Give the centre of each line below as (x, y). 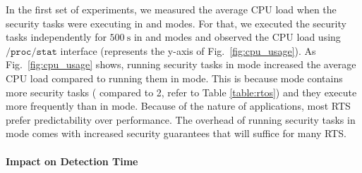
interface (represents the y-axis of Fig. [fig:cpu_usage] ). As (188, 50)
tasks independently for (56, 37)
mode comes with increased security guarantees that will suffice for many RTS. (176, 133)
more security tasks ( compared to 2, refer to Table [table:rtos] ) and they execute (181, 92)
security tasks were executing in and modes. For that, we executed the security (176, 23)
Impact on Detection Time (72, 161)
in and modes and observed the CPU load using (237, 37)
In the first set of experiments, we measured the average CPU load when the (171, 9)
